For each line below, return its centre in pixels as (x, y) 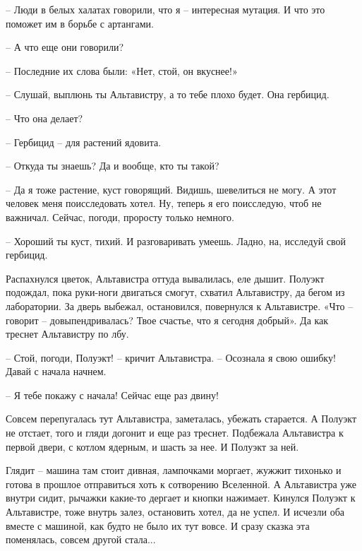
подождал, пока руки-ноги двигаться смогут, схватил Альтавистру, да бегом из (175, 292)
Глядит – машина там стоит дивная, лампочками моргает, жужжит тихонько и (174, 470)
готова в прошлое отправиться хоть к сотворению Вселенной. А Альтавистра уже (181, 484)
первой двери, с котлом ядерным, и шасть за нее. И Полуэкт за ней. (152, 446)
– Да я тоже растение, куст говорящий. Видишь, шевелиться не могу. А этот (171, 189)
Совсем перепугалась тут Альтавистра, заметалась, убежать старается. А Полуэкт (181, 419)
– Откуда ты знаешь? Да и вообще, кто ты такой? (113, 166)
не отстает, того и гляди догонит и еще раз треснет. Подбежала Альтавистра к (175, 433)
